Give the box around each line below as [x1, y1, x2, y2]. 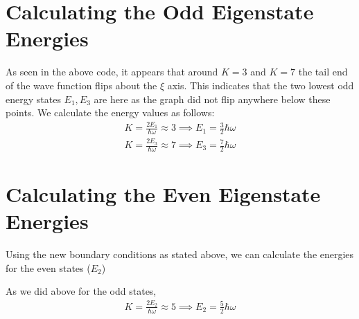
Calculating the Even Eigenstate [6, 180, 321, 208]
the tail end [298, 64, 348, 79]
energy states [6, 91, 61, 106]
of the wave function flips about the [6, 78, 157, 92]
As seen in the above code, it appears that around [6, 64, 218, 79]
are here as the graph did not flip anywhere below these [94, 91, 331, 106]
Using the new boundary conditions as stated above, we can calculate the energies [6, 247, 354, 262]
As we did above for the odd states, [6, 284, 157, 298]
